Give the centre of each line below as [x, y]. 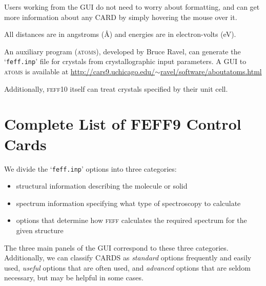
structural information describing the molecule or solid [102, 186]
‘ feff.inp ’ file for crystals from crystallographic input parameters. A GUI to [125, 61]
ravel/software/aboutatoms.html [211, 71]
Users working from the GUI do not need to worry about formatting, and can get [132, 7]
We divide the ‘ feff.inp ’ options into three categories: [90, 168]
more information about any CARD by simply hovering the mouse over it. [121, 17]
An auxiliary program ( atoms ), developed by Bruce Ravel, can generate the [122, 51]
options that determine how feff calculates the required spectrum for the [131, 220]
